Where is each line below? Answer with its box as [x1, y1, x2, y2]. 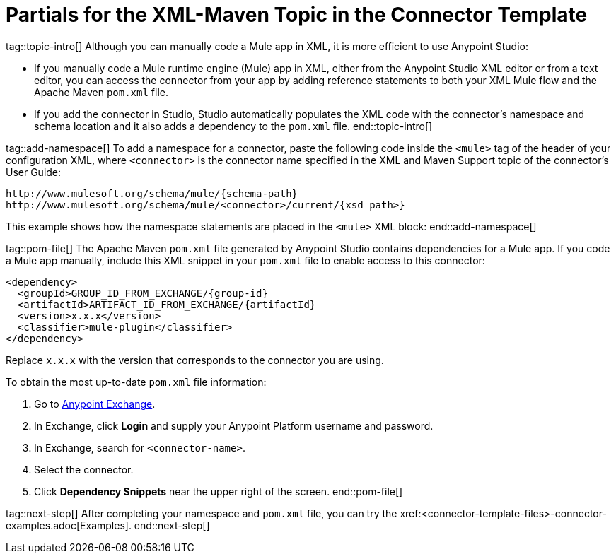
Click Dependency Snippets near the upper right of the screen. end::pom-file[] [34, 485, 403, 498]
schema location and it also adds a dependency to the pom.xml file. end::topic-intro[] [34, 119, 433, 132]
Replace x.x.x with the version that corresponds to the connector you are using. [6, 353, 384, 366]
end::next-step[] [134, 519, 210, 531]
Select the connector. [34, 463, 134, 476]
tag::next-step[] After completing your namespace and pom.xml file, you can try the [6, 507, 397, 519]
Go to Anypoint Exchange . [34, 397, 156, 410]
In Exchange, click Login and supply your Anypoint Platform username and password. [34, 419, 434, 432]
